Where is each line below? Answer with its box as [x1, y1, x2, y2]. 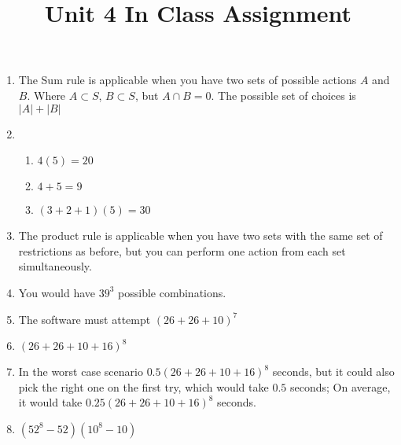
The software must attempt [18, 311, 151, 327]
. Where [27, 86, 66, 103]
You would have [18, 284, 96, 300]
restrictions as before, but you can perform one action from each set [18, 242, 346, 259]
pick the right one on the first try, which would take [18, 378, 269, 395]
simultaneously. [18, 258, 92, 274]
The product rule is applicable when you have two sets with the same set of [18, 227, 383, 244]
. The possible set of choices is [211, 86, 356, 103]
